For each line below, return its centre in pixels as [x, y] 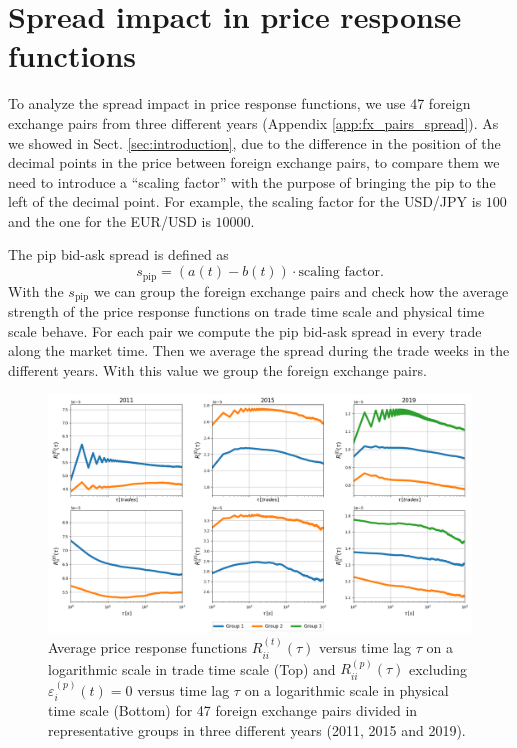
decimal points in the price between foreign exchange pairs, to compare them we [254, 162]
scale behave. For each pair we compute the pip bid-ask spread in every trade [245, 330]
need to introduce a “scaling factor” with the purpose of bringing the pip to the [252, 181]
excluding [438, 668]
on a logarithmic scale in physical [346, 689]
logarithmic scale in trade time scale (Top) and [192, 668]
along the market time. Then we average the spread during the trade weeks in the [259, 350]
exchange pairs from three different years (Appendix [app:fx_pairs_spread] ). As [253, 122]
